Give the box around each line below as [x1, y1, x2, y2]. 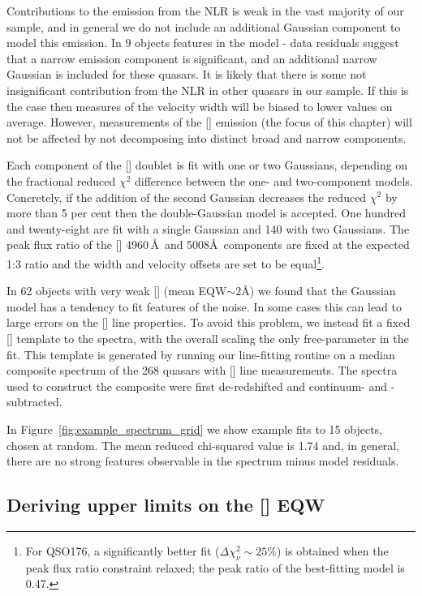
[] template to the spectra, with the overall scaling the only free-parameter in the [6, 329, 409, 346]
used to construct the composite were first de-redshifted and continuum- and [6, 377, 388, 394]
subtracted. [6, 393, 62, 410]
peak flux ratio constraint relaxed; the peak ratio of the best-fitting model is [25, 559, 405, 576]
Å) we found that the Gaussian [241, 282, 396, 299]
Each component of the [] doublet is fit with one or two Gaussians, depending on [6, 157, 408, 174]
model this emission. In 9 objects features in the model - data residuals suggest [6, 34, 399, 51]
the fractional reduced [6, 172, 116, 189]
